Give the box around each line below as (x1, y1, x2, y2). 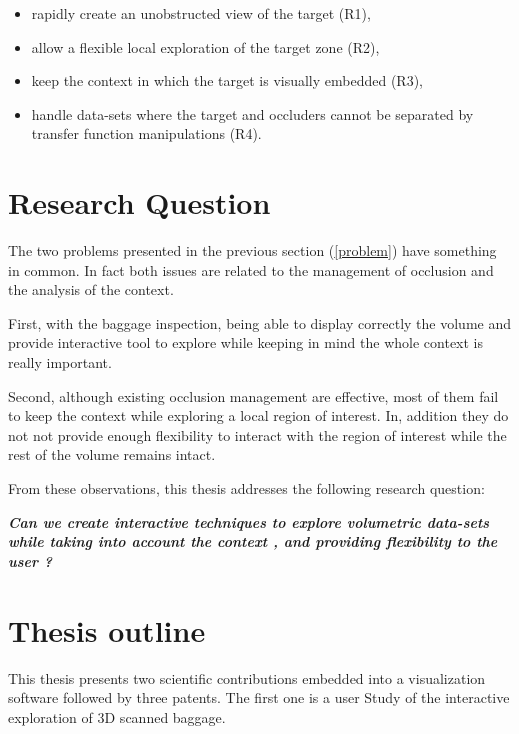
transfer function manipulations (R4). (31, 123, 262, 144)
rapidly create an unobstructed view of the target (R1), (31, 3, 371, 23)
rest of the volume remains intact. (8, 444, 216, 465)
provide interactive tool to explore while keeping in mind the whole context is (8, 332, 484, 353)
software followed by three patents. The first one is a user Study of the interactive (8, 687, 510, 708)
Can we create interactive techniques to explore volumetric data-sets (8, 511, 490, 532)
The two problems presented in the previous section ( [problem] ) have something (8, 240, 497, 261)
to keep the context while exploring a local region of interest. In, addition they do (8, 405, 509, 426)
